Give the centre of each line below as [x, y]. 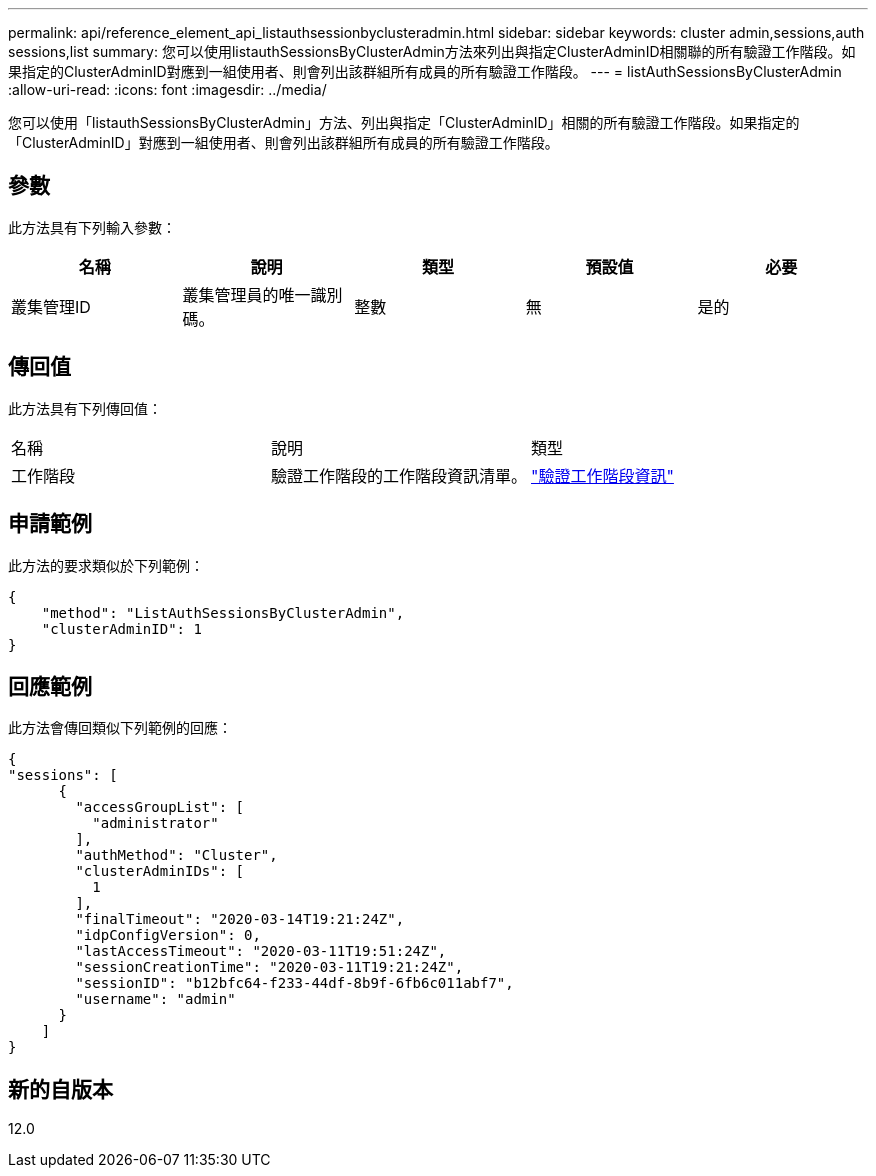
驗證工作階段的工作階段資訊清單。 [399, 475]
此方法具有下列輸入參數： [92, 227]
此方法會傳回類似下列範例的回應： [120, 728]
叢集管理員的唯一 [246, 294]
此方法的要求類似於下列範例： [106, 565]
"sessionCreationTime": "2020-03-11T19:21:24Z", [269, 967]
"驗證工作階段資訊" [602, 475]
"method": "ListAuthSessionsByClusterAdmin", [223, 612]
